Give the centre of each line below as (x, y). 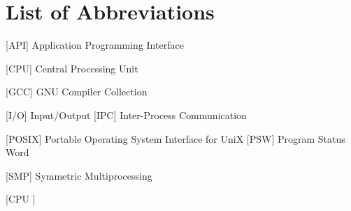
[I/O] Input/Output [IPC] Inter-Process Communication (126, 115)
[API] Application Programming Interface (95, 45)
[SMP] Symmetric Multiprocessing (79, 175)
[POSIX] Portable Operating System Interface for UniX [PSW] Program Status (175, 138)
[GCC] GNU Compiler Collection (77, 92)
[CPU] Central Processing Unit (72, 68)
